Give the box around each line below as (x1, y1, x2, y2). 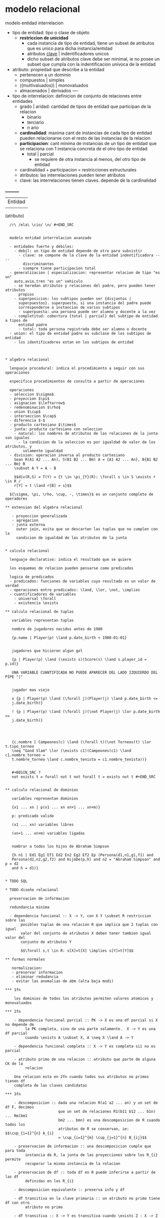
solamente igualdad (23, 448, 63, 453)
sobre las (5, 917, 26, 922)
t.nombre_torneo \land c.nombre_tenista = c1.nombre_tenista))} (11, 757, 147, 762)
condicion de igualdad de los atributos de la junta (16, 535, 127, 540)
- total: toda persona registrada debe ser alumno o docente (18, 326, 147, 331)
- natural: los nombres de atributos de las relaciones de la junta (14, 431, 158, 436)
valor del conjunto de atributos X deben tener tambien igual (20, 930, 152, 936)
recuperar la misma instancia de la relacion (25, 1161, 121, 1166)
